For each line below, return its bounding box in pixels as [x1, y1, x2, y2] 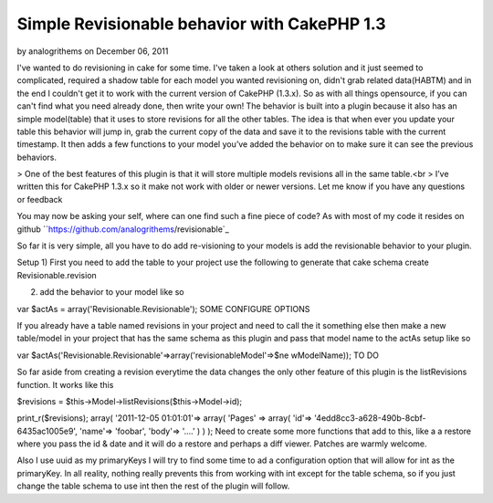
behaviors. [16, 152, 58, 162]
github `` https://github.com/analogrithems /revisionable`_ [16, 224, 230, 235]
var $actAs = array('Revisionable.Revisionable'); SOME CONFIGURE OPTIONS [16, 303, 310, 314]
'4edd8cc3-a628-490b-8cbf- [313, 413, 426, 424]
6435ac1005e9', [16, 425, 78, 436]
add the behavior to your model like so [39, 287, 184, 298]
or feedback [16, 194, 63, 204]
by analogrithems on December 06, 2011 [16, 46, 169, 57]
